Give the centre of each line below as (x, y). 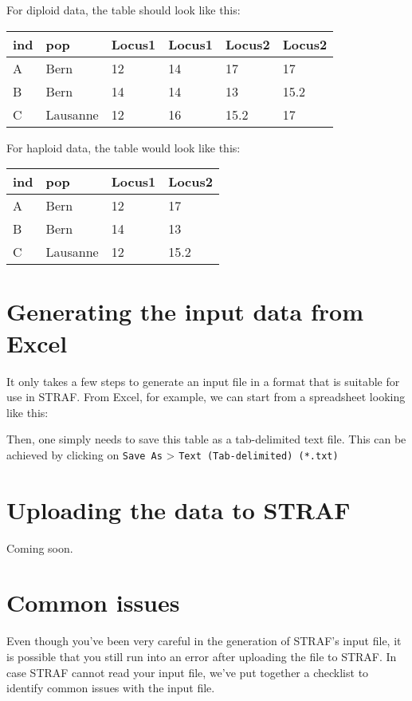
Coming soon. (40, 547)
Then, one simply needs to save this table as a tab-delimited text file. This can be (206, 439)
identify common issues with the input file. (111, 688)
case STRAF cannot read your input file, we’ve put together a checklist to (188, 672)
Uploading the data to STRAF (179, 509)
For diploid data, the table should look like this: (124, 10)
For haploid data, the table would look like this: (124, 147)
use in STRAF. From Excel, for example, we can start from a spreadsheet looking (206, 397)
